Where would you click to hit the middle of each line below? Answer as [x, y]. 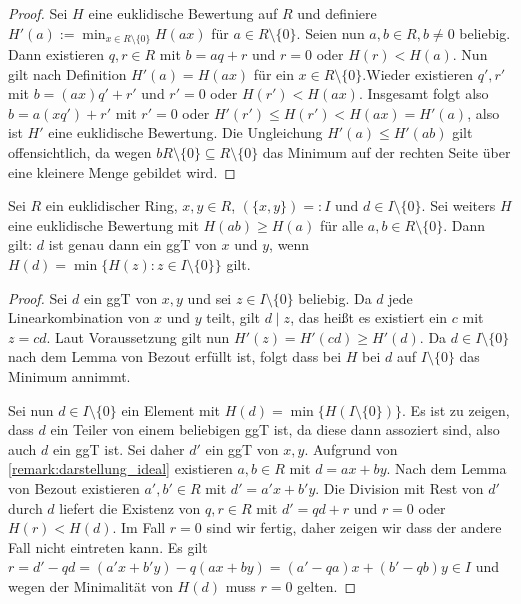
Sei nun [31, 409]
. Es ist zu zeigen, [456, 409]
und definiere [337, 13]
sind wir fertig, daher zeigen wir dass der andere [354, 527]
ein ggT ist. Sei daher [119, 448]
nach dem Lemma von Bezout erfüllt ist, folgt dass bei [175, 356]
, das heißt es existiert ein [369, 317]
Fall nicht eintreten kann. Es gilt [108, 546]
